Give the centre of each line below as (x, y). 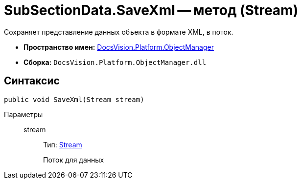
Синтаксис (32, 81)
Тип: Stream (63, 144)
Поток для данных (74, 160)
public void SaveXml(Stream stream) (74, 99)
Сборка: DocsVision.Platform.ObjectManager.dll (115, 62)
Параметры (23, 114)
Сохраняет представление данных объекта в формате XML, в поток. (119, 32)
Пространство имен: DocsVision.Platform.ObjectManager (119, 47)
